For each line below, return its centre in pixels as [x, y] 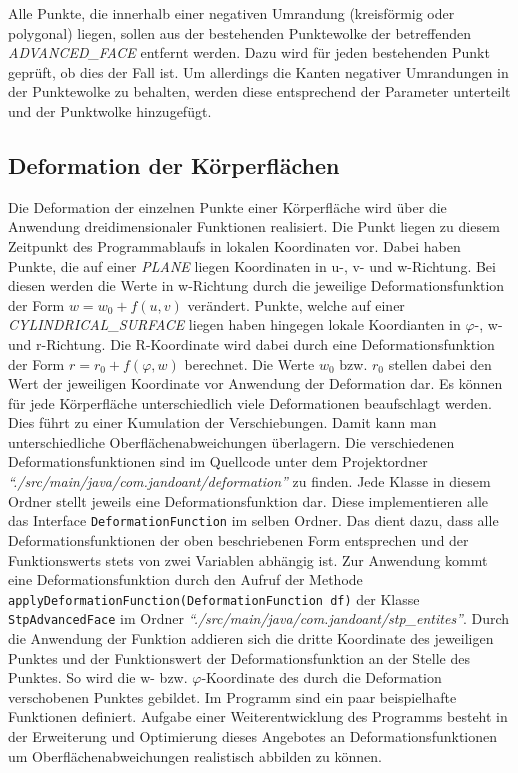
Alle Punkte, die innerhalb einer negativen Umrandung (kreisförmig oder [231, 13]
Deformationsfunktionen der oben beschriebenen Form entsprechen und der [238, 539]
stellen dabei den [440, 363]
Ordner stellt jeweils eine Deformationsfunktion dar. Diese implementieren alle [248, 500]
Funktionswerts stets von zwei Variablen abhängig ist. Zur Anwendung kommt [248, 559]
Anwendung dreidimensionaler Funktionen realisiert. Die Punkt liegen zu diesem [254, 226]
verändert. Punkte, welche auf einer [296, 304]
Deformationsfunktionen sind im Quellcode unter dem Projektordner [218, 461]
